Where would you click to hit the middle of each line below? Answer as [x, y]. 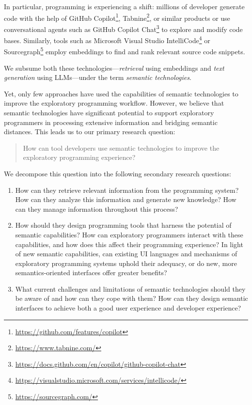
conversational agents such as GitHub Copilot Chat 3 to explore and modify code [123, 28]
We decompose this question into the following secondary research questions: [118, 173]
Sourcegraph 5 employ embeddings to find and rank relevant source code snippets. [125, 51]
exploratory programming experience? [79, 157]
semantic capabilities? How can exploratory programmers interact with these [129, 234]
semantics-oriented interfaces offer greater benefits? [91, 273]
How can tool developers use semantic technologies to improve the [121, 148]
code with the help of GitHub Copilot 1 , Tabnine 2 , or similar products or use [117, 17]
